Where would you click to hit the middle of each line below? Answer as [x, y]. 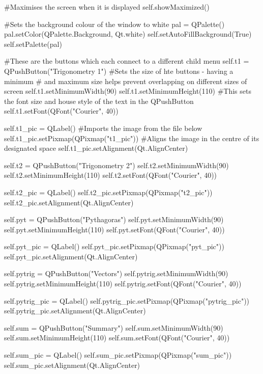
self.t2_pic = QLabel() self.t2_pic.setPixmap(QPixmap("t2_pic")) [108, 192]
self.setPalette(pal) [33, 44]
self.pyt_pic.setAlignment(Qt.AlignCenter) [71, 256]
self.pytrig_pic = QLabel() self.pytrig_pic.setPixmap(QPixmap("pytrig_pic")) [127, 300]
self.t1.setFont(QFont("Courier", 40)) [61, 111]
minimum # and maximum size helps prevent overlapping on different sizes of [126, 81]
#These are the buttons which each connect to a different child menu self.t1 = [127, 61]
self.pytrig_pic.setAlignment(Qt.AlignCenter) [75, 311]
